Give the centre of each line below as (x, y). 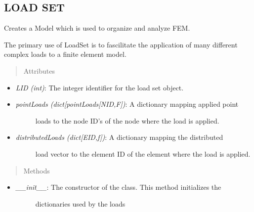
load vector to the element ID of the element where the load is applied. (143, 153)
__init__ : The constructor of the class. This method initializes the (118, 187)
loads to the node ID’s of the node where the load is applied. (127, 120)
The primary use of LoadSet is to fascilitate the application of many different (121, 44)
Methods (37, 170)
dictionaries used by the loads (80, 203)
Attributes (39, 70)
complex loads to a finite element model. (65, 54)
